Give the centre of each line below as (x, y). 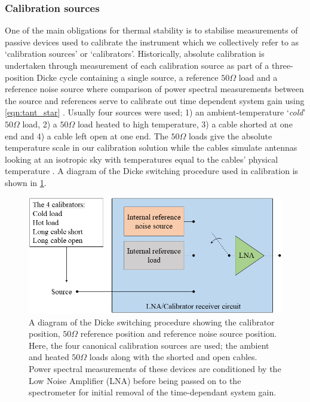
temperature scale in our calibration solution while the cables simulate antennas (151, 147)
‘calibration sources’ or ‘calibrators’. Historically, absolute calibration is (135, 54)
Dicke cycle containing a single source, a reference (128, 77)
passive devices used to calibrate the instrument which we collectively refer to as (152, 42)
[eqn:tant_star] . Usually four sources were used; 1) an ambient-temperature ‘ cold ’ (155, 112)
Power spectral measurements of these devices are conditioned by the (155, 369)
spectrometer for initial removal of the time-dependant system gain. (153, 392)
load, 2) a (40, 124)
